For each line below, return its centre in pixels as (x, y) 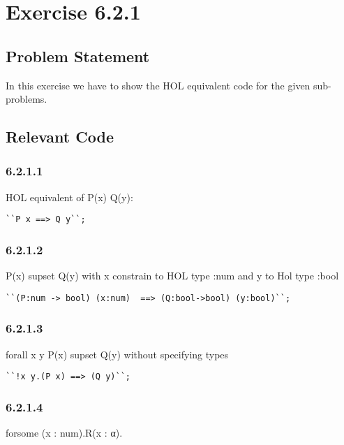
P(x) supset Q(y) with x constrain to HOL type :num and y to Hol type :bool (172, 276)
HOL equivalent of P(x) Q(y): (69, 197)
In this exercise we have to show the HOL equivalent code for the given (158, 85)
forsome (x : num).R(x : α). (64, 433)
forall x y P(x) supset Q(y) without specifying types (117, 354)
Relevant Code (60, 137)
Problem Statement (78, 56)
